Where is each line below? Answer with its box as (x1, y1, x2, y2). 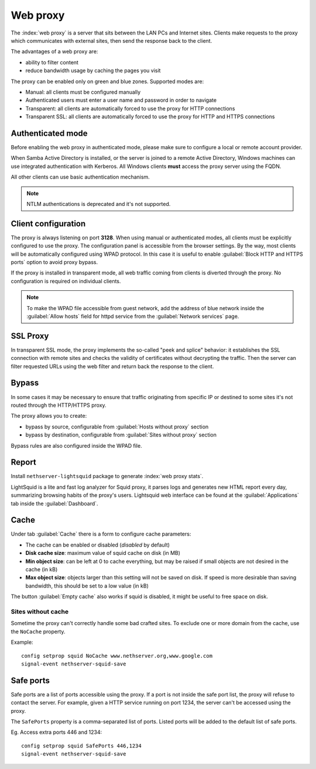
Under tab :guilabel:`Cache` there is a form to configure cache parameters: (11, 530, 191, 538)
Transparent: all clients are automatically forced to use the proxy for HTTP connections (25, 105, 235, 112)
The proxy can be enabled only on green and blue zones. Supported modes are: (11, 78, 204, 85)
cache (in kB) (25, 566, 58, 573)
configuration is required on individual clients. (11, 277, 121, 284)
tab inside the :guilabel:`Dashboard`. (11, 500, 99, 507)
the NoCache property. (11, 628, 66, 635)
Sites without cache (11, 607, 69, 616)
